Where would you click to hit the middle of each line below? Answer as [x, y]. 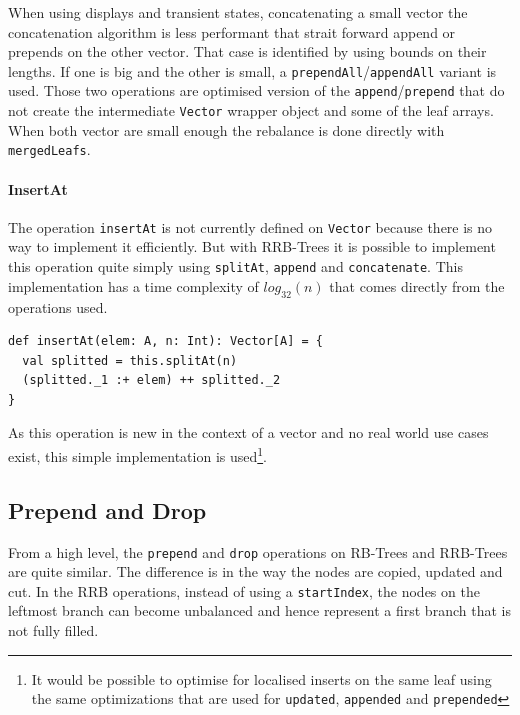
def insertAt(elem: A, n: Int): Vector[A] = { [165, 341]
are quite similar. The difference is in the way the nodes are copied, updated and [255, 571]
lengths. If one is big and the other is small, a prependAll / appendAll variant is [252, 70]
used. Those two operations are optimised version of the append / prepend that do [256, 90]
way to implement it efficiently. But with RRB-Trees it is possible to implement [252, 246]
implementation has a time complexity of [133, 285]
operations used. [58, 306]
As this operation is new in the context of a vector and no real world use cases [248, 432]
